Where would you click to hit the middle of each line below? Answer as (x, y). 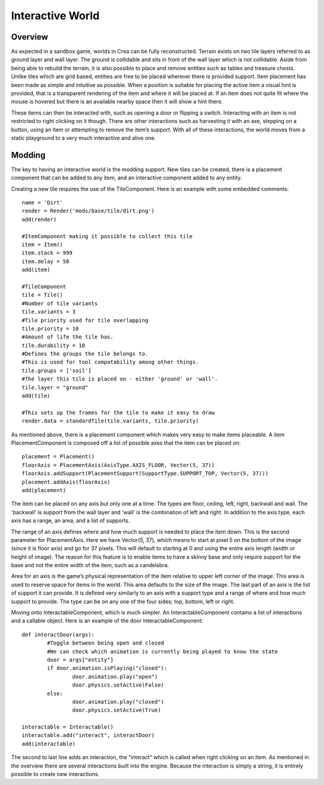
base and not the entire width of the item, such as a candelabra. (90, 565)
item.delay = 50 (46, 261)
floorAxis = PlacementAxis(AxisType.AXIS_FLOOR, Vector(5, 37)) (118, 465)
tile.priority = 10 (50, 328)
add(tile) (36, 396)
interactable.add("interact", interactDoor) (88, 735)
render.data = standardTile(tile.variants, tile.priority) (110, 421)
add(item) (36, 270)
